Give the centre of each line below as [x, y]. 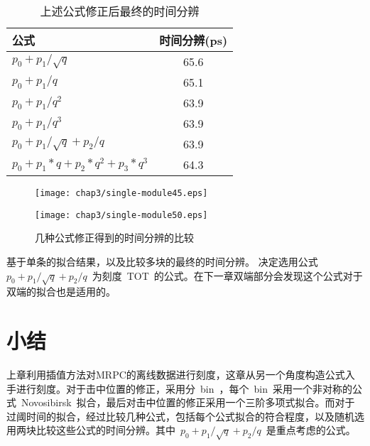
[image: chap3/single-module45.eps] [121, 193]
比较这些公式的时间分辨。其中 [105, 430]
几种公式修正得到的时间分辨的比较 [114, 238]
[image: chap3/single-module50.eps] [121, 215]
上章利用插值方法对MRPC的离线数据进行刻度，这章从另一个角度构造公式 [176, 374]
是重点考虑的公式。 [311, 430]
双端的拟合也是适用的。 [61, 292]
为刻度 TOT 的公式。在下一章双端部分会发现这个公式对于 [227, 275]
